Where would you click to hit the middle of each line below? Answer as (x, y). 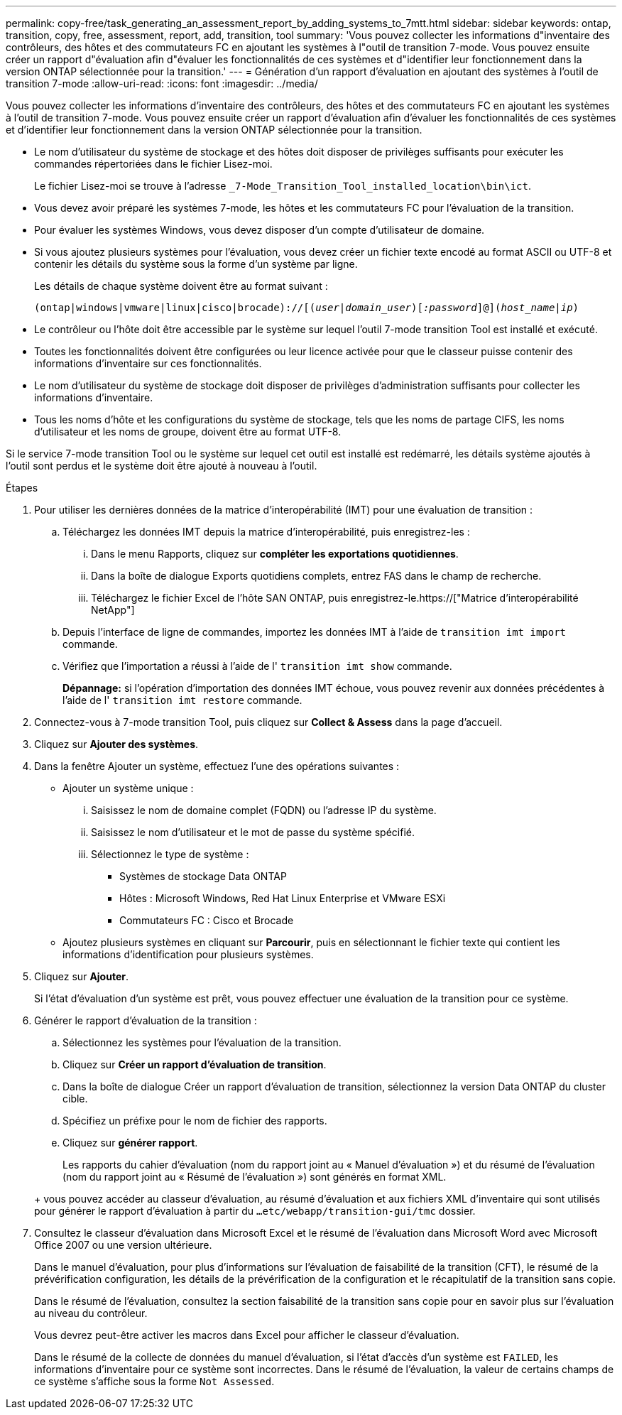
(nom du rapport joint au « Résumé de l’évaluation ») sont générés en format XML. (255, 1177)
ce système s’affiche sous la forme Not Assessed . (154, 1381)
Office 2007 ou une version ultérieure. (123, 1245)
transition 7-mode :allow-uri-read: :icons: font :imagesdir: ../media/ (162, 83)
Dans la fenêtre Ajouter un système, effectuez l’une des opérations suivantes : (217, 766)
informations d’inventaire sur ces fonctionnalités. (148, 363)
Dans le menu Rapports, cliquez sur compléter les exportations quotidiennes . (275, 554)
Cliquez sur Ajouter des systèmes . (116, 744)
